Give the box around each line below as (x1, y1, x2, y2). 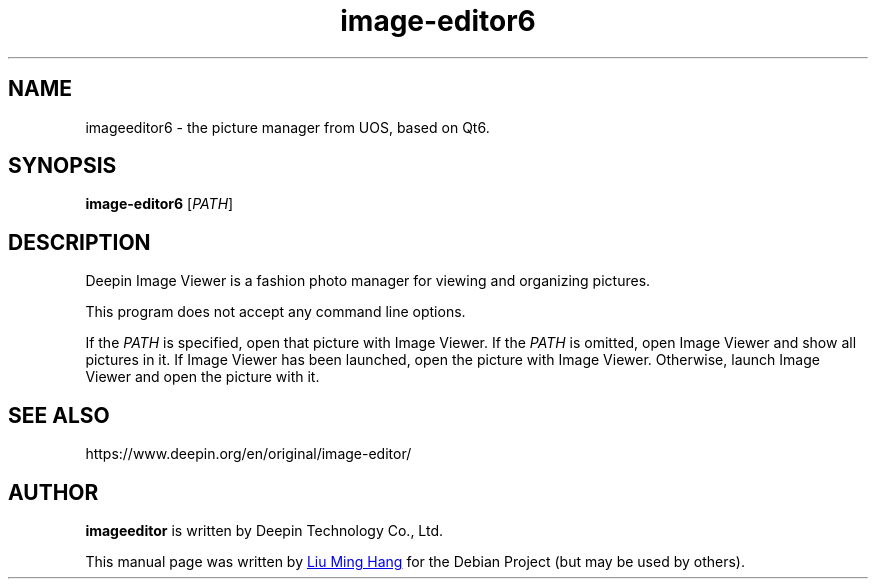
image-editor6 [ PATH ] (85, 195, 234, 213)
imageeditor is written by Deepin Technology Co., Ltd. (85, 521, 444, 539)
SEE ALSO (8, 402, 110, 428)
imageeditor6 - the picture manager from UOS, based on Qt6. (85, 118, 490, 136)
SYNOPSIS (8, 153, 117, 179)
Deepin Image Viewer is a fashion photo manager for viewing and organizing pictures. (85, 272, 651, 290)
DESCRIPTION (8, 229, 151, 255)
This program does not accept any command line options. (85, 303, 466, 321)
